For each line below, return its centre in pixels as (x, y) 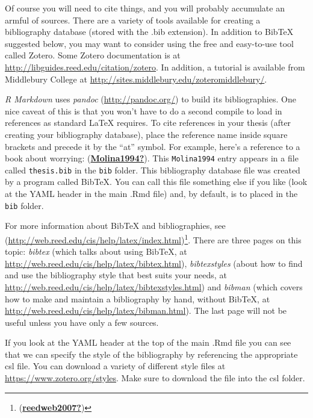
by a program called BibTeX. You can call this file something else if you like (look (156, 182)
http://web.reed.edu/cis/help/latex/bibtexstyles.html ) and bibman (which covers (154, 286)
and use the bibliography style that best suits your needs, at (116, 275)
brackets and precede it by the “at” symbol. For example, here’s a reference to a (153, 146)
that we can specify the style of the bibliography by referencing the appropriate (151, 354)
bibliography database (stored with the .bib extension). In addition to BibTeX (149, 32)
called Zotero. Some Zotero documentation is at (93, 55)
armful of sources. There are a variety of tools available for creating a (133, 20)
